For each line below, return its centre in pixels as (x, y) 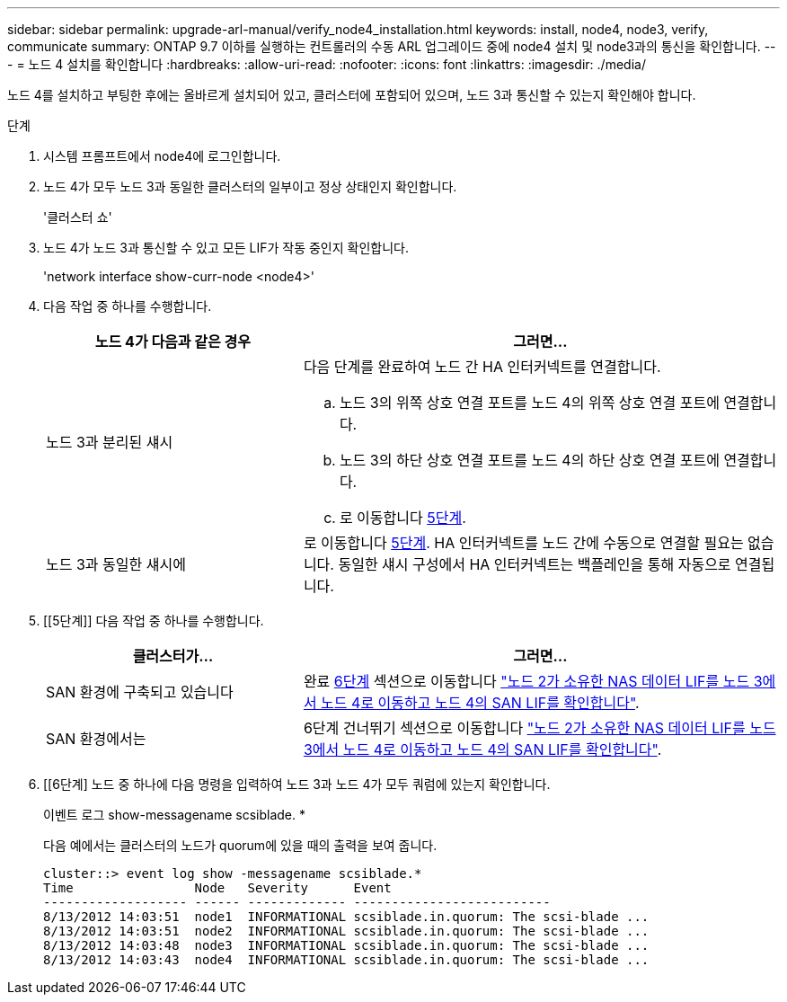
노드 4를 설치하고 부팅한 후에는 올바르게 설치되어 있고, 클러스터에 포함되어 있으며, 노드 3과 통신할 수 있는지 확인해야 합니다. (352, 95)
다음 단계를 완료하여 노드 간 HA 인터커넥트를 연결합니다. (482, 367)
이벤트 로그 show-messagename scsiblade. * (175, 815)
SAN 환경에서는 (96, 739)
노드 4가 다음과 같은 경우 (173, 341)
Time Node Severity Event (217, 888)
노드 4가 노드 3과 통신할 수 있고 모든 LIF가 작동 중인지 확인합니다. (226, 248)
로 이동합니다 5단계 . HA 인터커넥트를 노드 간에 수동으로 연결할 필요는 (523, 543)
